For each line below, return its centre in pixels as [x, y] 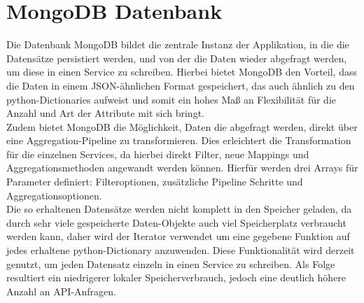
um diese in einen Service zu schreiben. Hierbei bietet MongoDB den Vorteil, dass [182, 72]
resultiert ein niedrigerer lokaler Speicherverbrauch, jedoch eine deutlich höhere [176, 277]
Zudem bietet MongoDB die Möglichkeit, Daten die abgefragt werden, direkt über [182, 126]
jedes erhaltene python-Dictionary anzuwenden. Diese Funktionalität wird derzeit [181, 250]
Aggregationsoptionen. [54, 195]
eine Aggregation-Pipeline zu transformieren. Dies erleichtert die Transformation [179, 140]
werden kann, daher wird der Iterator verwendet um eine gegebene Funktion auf [178, 236]
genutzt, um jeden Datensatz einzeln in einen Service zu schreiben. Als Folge [171, 263]
